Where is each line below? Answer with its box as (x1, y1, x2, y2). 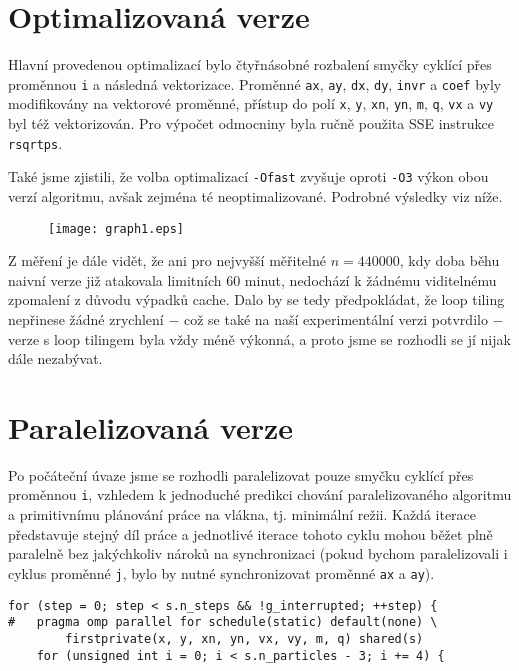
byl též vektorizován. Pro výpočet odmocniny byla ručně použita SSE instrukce (8, 113, 494, 134)
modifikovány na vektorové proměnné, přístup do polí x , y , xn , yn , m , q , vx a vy (8, 93, 494, 114)
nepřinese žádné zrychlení (8, 308, 164, 329)
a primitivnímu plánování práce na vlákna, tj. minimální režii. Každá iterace (8, 504, 477, 525)
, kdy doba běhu (399, 250, 500, 271)
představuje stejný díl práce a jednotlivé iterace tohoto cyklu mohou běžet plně (8, 523, 493, 544)
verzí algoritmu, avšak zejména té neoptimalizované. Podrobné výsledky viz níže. (8, 185, 503, 206)
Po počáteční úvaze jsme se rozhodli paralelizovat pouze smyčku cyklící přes (8, 464, 474, 485)
